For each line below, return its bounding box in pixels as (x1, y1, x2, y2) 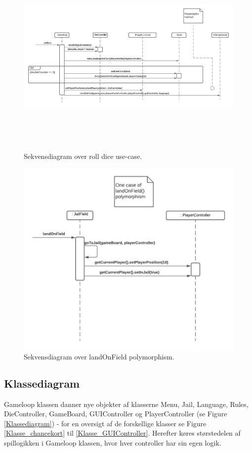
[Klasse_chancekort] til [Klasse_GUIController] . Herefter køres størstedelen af (4, 428, 241, 438)
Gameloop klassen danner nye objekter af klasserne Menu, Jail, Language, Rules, (4, 399, 249, 409)
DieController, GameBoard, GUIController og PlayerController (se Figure (4, 408, 227, 419)
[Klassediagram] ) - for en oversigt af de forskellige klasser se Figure (4, 418, 207, 428)
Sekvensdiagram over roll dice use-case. (24, 150, 142, 161)
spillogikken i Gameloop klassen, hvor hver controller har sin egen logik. (4, 438, 221, 448)
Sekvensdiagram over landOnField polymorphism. (24, 351, 174, 361)
